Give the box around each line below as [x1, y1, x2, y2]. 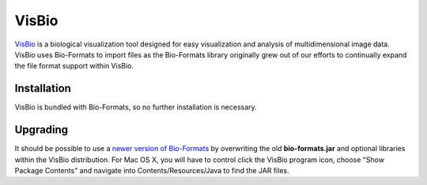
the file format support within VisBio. [14, 61, 134, 71]
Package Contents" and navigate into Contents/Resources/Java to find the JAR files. [14, 165, 289, 175]
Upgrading [14, 123, 69, 137]
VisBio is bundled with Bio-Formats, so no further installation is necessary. [14, 102, 257, 112]
